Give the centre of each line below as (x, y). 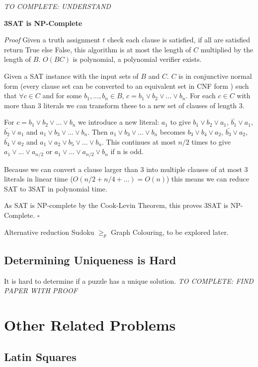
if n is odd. (127, 151)
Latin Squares (40, 356)
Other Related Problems (90, 324)
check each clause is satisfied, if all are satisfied (178, 40)
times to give (211, 141)
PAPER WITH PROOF (41, 290)
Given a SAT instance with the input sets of (71, 76)
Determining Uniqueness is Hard (90, 260)
